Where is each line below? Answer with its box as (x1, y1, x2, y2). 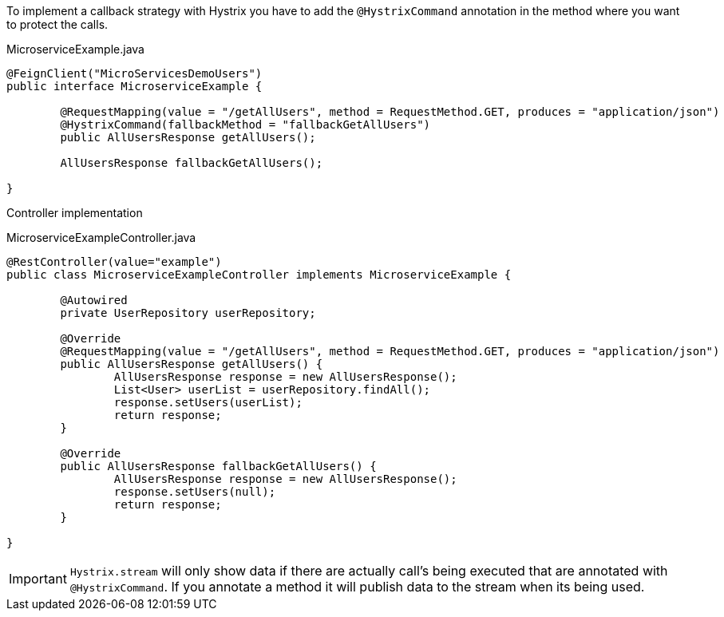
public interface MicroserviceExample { (6, 80, 263, 93)
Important (9, 571, 67, 587)
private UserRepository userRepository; (60, 307, 316, 319)
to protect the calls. (6, 18, 109, 31)
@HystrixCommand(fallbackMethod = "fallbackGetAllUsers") (60, 118, 431, 131)
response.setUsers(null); (113, 485, 276, 498)
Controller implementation (6, 206, 143, 220)
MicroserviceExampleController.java (6, 231, 196, 244)
